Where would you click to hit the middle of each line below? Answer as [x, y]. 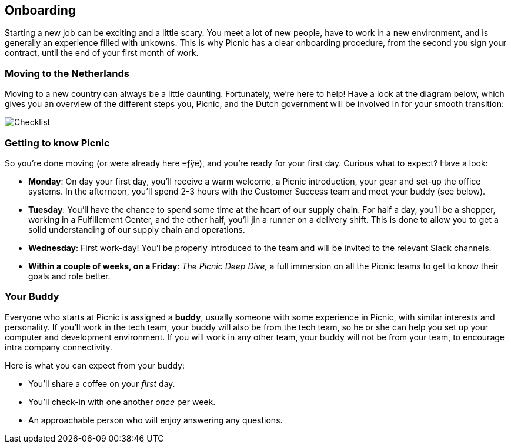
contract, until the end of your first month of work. [102, 53]
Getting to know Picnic [57, 143]
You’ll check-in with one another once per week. [122, 402]
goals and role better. [69, 276]
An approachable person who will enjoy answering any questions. [156, 420]
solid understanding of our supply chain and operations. [137, 229]
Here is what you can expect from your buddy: [95, 365]
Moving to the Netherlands [67, 73]
